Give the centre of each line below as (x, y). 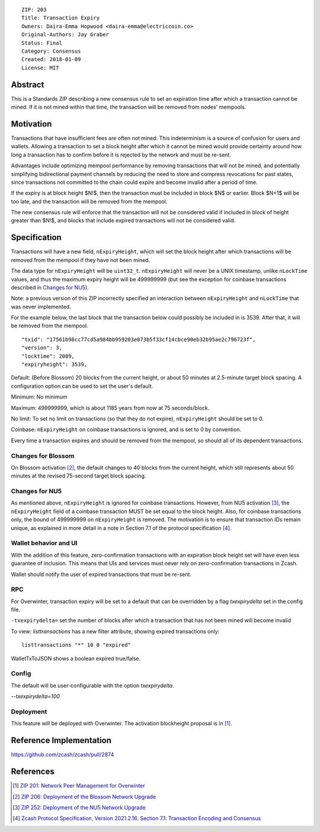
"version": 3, (42, 348)
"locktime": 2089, (48, 356)
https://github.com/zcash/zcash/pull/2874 (63, 755)
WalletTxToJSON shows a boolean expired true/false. (76, 658)
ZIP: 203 (34, 10)
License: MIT (40, 68)
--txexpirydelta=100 (36, 696)
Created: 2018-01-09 (51, 60)
